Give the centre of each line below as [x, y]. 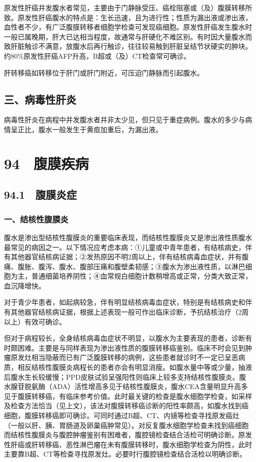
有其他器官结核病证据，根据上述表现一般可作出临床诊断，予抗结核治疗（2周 [126, 312]
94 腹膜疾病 [47, 163]
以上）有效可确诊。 [35, 321]
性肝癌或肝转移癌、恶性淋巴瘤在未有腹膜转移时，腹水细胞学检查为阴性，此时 [128, 444]
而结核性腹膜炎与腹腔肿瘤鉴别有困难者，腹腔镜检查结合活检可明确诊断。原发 [128, 435]
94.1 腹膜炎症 [40, 195]
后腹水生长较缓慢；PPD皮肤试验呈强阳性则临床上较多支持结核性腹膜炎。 [122, 376]
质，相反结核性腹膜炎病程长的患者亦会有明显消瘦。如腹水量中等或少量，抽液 [128, 367]
